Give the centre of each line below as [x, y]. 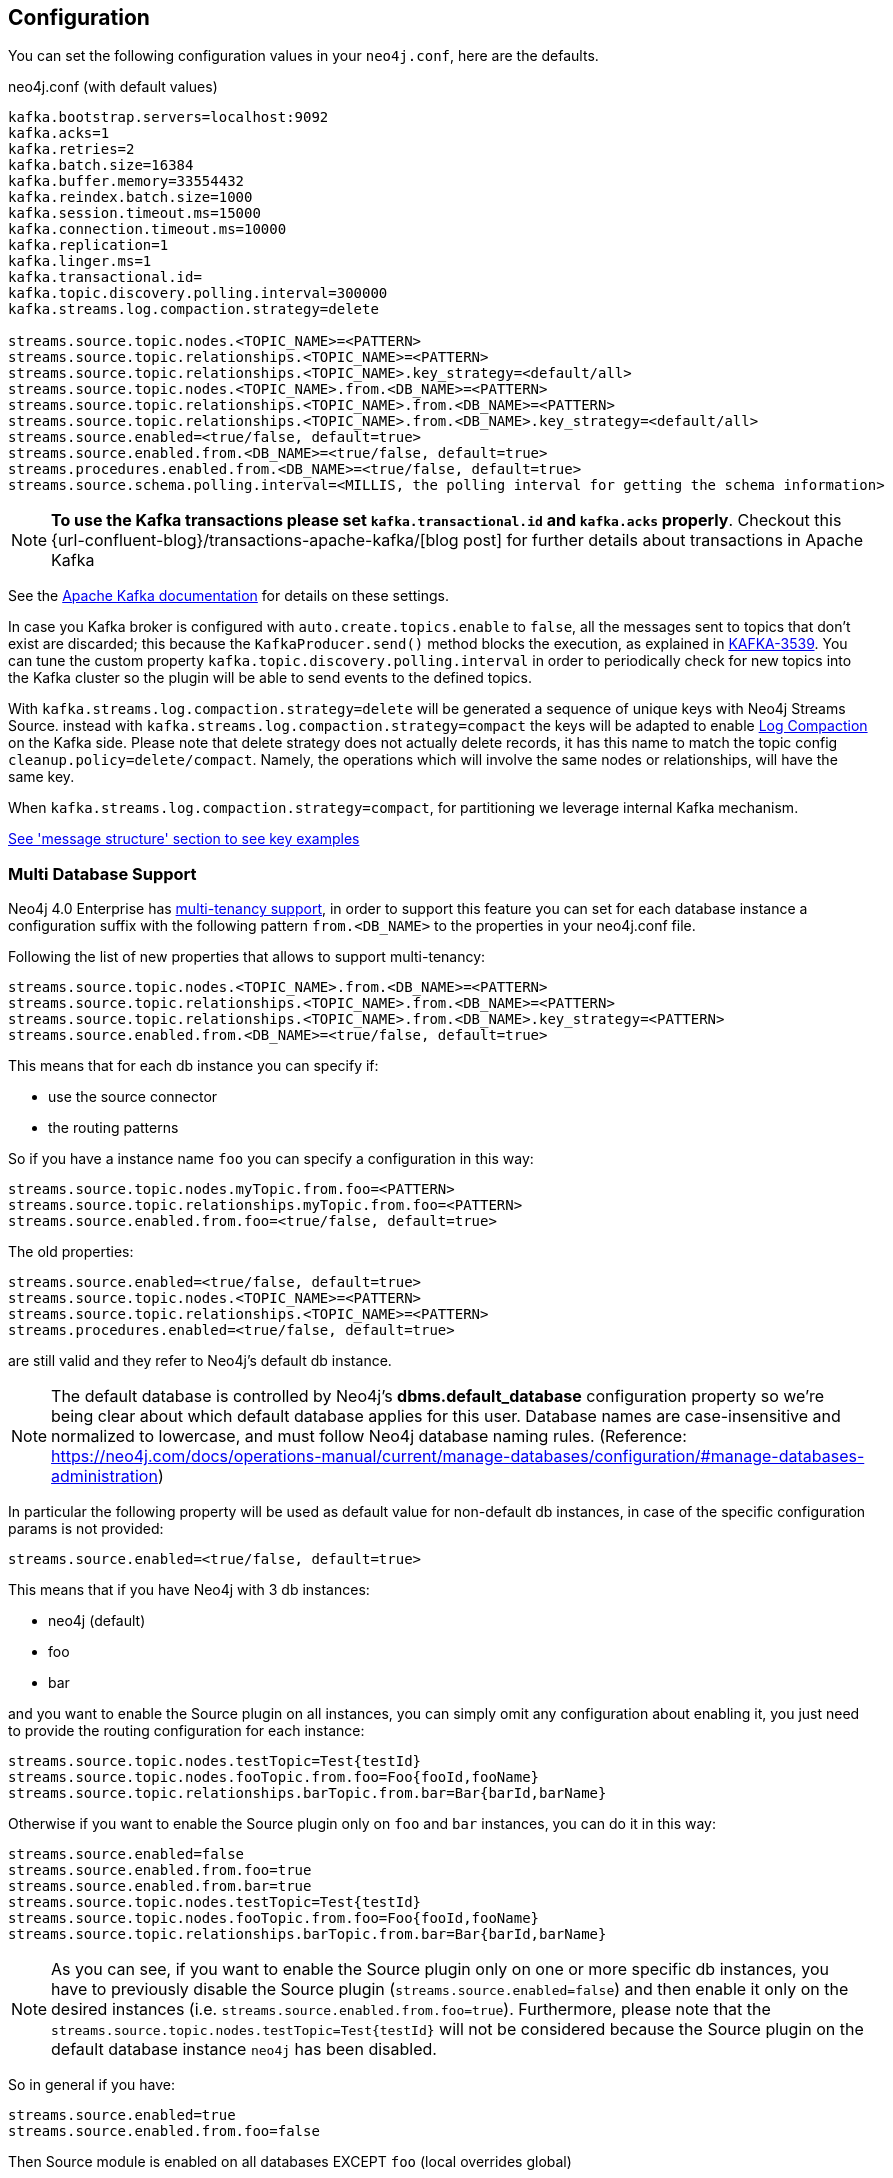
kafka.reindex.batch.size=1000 [130, 197]
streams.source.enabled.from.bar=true [160, 1886]
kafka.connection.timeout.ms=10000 [147, 229]
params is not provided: [86, 1529]
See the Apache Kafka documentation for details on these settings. [228, 596]
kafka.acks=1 [59, 133]
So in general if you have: [91, 2085]
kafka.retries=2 [71, 149]
